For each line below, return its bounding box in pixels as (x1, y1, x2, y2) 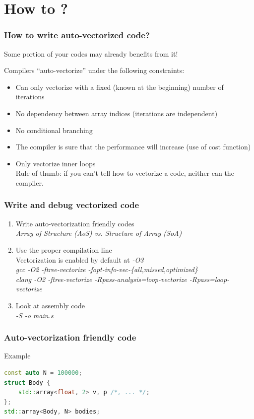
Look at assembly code (15, 300, 85, 310)
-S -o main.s (15, 310, 54, 320)
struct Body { (4, 379, 51, 386)
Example (4, 350, 31, 361)
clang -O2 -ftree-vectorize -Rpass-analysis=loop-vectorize (15, 274, 187, 284)
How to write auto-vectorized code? (4, 29, 150, 41)
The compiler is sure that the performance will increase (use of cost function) (15, 141, 251, 152)
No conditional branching (15, 125, 93, 135)
